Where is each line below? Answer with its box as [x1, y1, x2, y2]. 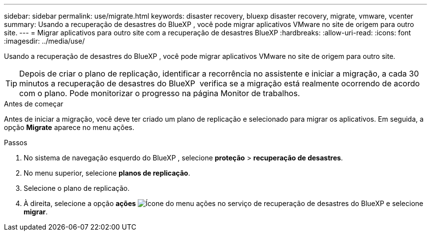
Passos [4, 138, 28, 147]
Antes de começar [4, 100, 63, 108]
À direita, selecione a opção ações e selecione [24, 199, 424, 208]
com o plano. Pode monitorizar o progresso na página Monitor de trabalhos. [19, 88, 300, 98]
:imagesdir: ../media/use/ [4, 37, 85, 45]
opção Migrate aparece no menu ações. [4, 123, 134, 131]
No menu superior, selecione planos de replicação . [24, 169, 190, 177]
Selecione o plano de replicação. [24, 184, 130, 192]
